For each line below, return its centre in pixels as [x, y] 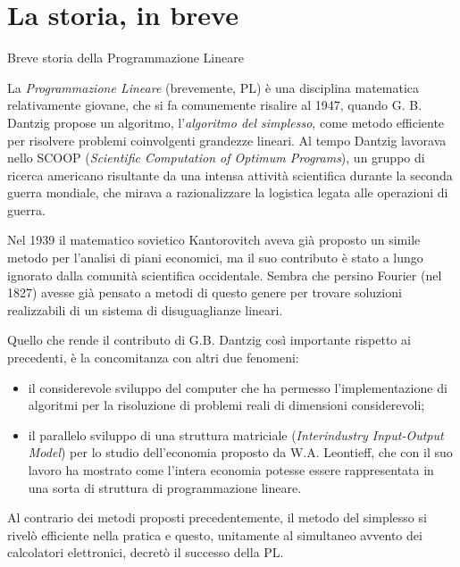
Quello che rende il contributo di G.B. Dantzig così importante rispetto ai [209, 340]
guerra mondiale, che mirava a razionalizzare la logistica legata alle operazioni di [228, 192]
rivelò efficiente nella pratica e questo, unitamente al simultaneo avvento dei [215, 534]
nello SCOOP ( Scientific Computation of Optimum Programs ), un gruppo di [216, 158]
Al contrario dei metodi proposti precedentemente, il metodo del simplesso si [217, 517]
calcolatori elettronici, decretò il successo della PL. [146, 552]
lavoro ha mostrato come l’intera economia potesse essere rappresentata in [231, 470]
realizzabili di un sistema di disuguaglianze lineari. [145, 309]
